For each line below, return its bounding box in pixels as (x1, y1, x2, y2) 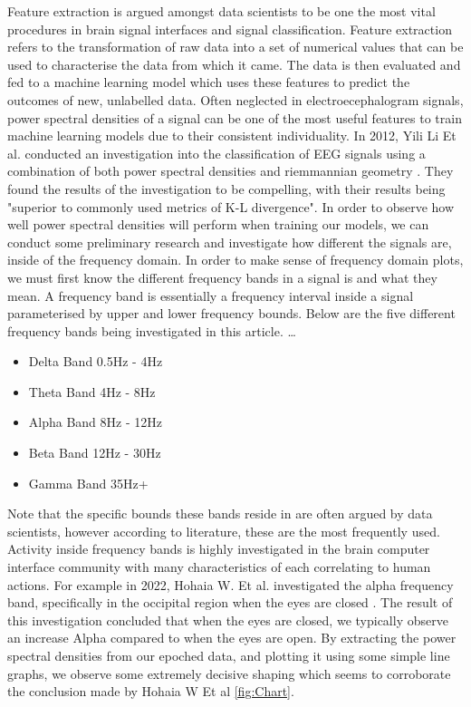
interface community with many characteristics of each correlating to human (7, 557, 431, 576)
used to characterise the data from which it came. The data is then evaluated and (7, 54, 461, 73)
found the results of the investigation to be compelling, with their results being (7, 179, 446, 198)
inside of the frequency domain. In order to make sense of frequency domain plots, (7, 250, 464, 269)
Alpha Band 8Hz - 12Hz (28, 412, 162, 431)
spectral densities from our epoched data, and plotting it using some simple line (7, 646, 450, 664)
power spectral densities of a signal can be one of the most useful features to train (7, 108, 462, 127)
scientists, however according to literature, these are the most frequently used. (7, 521, 440, 540)
